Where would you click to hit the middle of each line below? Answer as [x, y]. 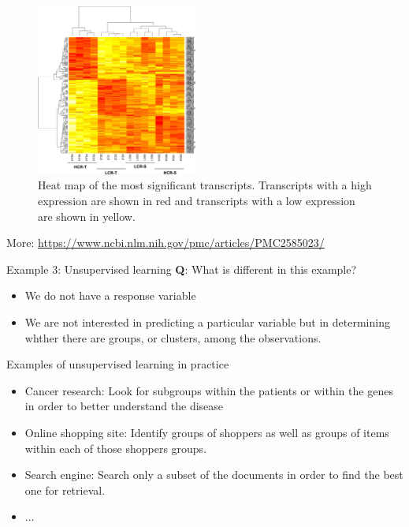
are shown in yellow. [87, 216]
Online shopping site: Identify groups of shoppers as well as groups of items [207, 432]
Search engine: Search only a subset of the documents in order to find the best [214, 475]
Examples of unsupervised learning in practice [118, 364]
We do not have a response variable [110, 295]
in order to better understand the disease [124, 406]
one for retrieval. [65, 490]
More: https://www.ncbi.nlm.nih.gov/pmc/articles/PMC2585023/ [165, 243]
